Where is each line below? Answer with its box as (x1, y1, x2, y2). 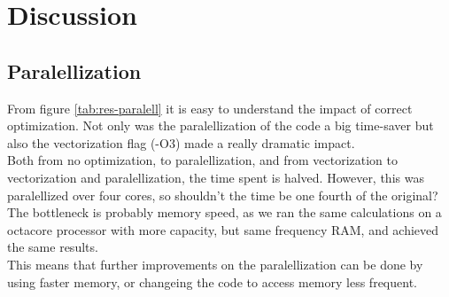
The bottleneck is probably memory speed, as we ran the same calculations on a (7, 203, 442, 222)
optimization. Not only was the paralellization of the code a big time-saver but (7, 116, 434, 135)
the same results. (7, 238, 98, 256)
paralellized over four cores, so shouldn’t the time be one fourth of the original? (7, 185, 438, 204)
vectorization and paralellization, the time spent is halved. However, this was (7, 168, 424, 186)
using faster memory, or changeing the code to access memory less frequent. (7, 272, 417, 291)
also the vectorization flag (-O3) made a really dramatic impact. (7, 133, 355, 152)
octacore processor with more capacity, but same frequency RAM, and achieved (7, 220, 439, 238)
